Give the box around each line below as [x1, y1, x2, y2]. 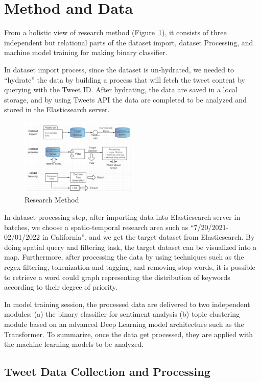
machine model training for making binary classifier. [4, 47, 168, 58]
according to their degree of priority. [4, 282, 117, 292]
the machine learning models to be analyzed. [4, 339, 144, 349]
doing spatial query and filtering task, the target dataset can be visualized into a [4, 241, 257, 252]
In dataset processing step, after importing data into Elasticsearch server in [4, 211, 241, 222]
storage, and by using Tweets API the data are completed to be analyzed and [4, 94, 247, 105]
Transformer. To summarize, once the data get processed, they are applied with [4, 328, 253, 339]
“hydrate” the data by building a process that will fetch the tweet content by [4, 74, 245, 85]
